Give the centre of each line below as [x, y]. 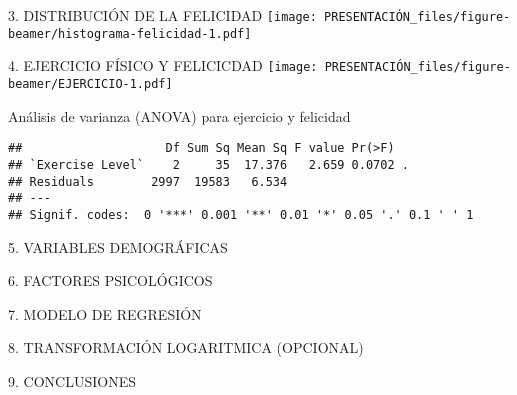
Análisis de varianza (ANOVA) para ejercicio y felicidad [179, 115]
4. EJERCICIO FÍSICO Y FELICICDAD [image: [163, 65]
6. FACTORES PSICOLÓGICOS [110, 280]
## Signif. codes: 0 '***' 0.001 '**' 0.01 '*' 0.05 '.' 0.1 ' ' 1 [241, 214]
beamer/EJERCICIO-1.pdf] [90, 83]
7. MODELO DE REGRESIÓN [105, 313]
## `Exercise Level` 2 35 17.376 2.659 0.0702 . [208, 164]
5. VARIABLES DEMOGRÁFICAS [118, 246]
